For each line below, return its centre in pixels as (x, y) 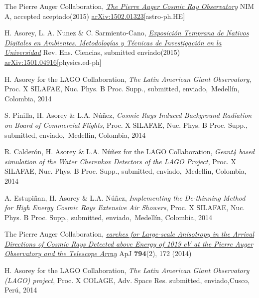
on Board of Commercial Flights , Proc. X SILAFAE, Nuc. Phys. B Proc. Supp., (126, 125)
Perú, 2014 (21, 290)
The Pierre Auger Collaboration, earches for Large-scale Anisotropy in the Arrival (129, 234)
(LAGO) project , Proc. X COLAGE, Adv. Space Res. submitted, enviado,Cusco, (127, 280)
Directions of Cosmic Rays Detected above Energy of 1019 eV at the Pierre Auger (129, 243)
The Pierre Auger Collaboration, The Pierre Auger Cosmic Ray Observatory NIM (129, 6)
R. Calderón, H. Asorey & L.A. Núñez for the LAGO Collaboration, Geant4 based (129, 151)
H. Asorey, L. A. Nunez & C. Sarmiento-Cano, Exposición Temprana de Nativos (127, 33)
